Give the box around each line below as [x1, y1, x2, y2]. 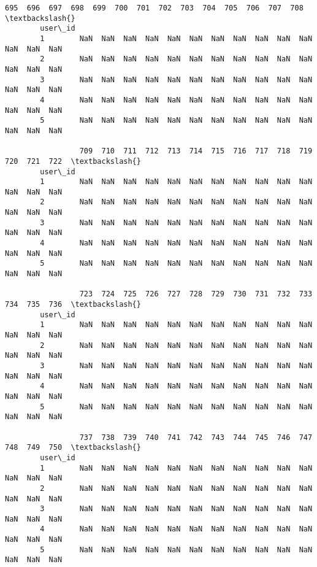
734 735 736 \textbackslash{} [5, 300, 141, 309]
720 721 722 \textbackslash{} [5, 156, 141, 166]
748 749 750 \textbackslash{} [5, 443, 141, 452]
